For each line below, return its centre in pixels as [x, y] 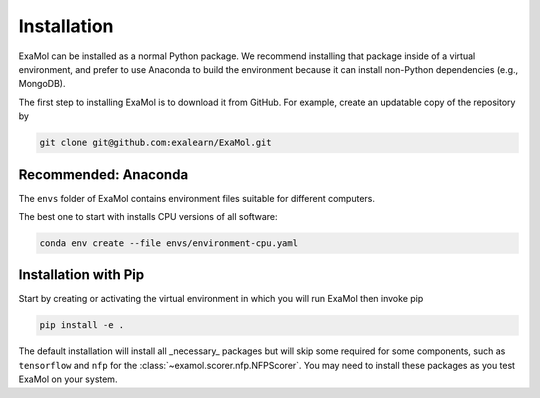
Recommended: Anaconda [103, 174]
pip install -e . [82, 325]
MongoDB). [42, 84]
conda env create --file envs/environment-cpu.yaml [169, 243]
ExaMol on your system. [68, 379]
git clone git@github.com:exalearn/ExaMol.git [155, 143]
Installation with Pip [81, 275]
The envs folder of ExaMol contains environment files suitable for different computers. [196, 198]
